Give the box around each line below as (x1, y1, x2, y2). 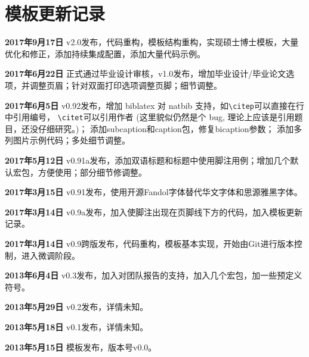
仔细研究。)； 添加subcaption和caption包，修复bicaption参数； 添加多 (38, 122, 302, 134)
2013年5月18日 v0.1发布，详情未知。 (5, 320, 149, 333)
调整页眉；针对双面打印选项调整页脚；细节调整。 (29, 79, 222, 91)
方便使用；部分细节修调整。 (38, 165, 147, 178)
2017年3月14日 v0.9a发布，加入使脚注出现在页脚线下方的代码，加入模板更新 (5, 205, 303, 218)
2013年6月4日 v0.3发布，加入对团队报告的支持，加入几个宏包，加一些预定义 (5, 269, 302, 281)
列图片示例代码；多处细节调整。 (5, 134, 130, 146)
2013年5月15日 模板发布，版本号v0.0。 (5, 340, 157, 353)
